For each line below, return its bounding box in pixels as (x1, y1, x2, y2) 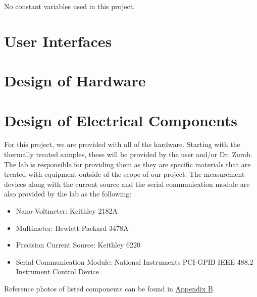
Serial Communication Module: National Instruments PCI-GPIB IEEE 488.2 (16, 256, 253, 267)
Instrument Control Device (16, 266, 99, 277)
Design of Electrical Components (4, 110, 237, 130)
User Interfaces (4, 30, 112, 51)
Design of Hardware (4, 70, 146, 91)
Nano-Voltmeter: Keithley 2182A (16, 206, 118, 216)
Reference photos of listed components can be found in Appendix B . (4, 283, 215, 293)
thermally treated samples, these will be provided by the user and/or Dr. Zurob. (4, 149, 252, 160)
